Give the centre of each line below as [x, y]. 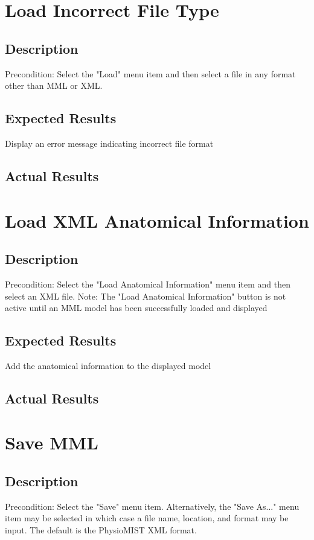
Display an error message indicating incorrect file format [109, 143]
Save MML [52, 442]
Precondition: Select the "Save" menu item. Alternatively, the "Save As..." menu [152, 506]
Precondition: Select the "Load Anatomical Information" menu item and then [148, 284]
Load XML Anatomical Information [157, 220]
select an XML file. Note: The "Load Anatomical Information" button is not [146, 296]
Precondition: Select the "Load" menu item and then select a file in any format [150, 73]
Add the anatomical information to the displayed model [108, 365]
